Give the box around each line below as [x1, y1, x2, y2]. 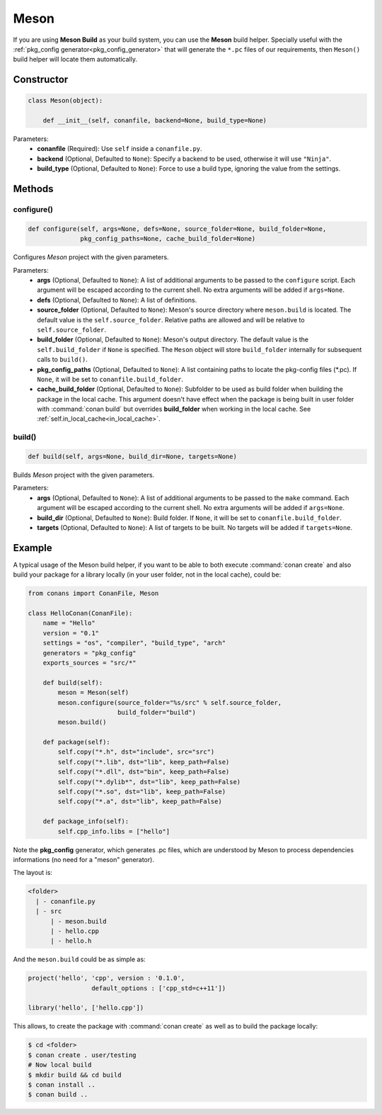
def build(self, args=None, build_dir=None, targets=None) [28, 453, 237, 460]
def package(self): [42, 738, 111, 747]
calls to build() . [37, 355, 88, 364]
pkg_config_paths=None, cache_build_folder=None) [80, 234, 256, 243]
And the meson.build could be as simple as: [13, 955, 146, 963]
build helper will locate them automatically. [13, 55, 138, 64]
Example [13, 542, 52, 554]
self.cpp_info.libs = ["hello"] [57, 827, 170, 835]
